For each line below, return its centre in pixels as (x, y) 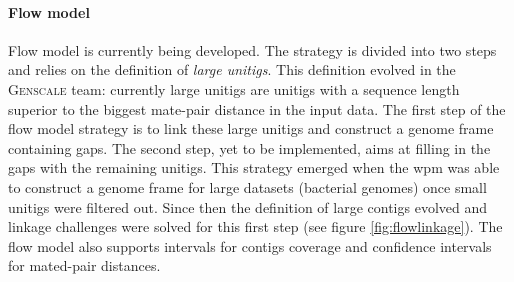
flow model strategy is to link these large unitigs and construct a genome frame (251, 128)
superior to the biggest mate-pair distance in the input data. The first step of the (257, 108)
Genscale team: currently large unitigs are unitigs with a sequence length (234, 88)
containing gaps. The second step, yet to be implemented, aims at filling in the (249, 147)
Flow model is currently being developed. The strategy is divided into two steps (252, 49)
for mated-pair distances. (84, 265)
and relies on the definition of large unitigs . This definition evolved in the (232, 69)
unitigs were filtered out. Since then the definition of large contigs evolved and (248, 206)
